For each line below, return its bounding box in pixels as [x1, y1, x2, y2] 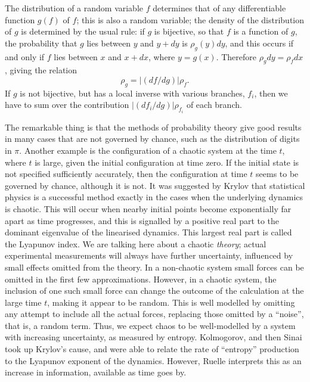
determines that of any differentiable [153, 2, 286, 14]
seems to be [256, 167, 299, 180]
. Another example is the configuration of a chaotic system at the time [19, 144, 277, 156]
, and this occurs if [225, 36, 294, 49]
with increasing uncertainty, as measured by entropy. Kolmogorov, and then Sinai [5, 331, 302, 343]
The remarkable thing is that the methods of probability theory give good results [5, 120, 302, 133]
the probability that [5, 36, 77, 49]
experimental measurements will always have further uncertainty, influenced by [5, 249, 293, 262]
